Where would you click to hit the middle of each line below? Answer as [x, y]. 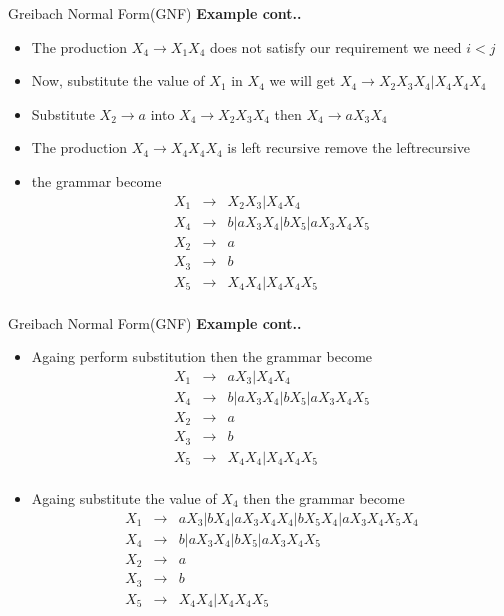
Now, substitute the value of [118, 80]
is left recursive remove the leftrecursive [348, 147]
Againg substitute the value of [124, 497]
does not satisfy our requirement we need [336, 46]
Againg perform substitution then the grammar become [202, 356]
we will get [302, 80]
